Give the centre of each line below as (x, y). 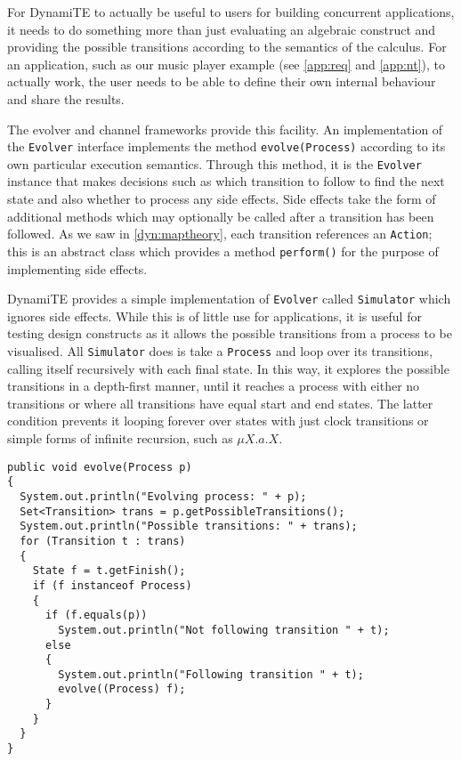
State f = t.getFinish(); (109, 571)
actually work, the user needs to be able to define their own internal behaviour (222, 81)
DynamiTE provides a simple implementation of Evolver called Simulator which (229, 299)
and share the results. (66, 98)
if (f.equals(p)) (96, 615)
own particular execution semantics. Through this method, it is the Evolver (214, 163)
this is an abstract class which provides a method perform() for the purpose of (223, 251)
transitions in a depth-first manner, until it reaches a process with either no (214, 386)
